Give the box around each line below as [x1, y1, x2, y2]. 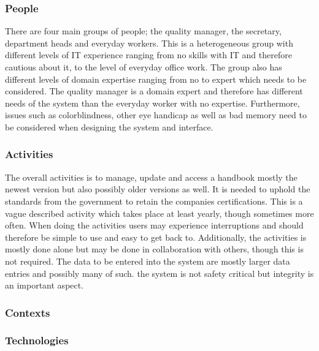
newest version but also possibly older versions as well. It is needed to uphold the [5, 183, 310, 195]
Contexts [5, 304, 50, 320]
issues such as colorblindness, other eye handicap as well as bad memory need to [5, 108, 307, 121]
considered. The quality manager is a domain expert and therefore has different [5, 85, 303, 97]
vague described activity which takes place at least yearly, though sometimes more [5, 206, 314, 219]
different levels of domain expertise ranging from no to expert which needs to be [5, 72, 307, 85]
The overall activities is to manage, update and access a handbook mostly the [5, 170, 298, 183]
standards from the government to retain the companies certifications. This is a [5, 194, 303, 207]
